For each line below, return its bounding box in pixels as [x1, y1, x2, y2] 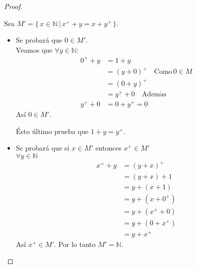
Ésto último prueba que [16, 125, 89, 136]
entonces [95, 143, 122, 153]
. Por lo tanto [54, 238, 96, 249]
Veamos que [16, 44, 53, 55]
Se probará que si [16, 143, 70, 153]
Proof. [4, 1, 23, 11]
